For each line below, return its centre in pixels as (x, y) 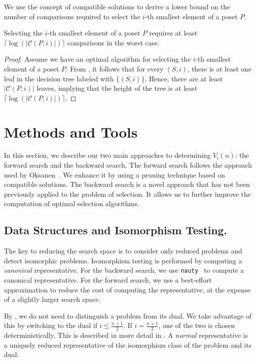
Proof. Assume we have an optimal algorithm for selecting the (97, 59)
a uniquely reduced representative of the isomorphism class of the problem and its (128, 344)
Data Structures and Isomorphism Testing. (116, 230)
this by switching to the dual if (51, 325)
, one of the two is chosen (197, 325)
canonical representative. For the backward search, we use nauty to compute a (124, 270)
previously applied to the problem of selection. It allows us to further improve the (128, 194)
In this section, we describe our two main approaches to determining (107, 155)
